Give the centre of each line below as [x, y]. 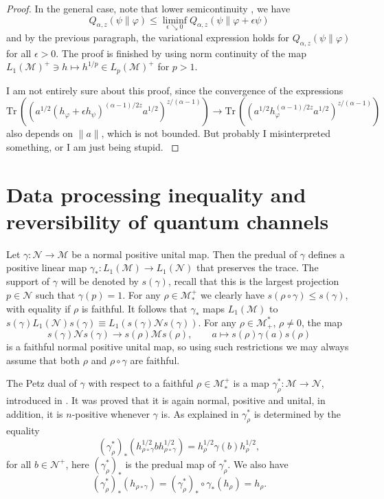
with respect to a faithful [141, 383]
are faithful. [155, 360]
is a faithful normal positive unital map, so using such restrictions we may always [178, 346]
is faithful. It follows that [134, 308]
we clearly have [232, 294]
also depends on [39, 133]
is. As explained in [200, 413]
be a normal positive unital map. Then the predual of [184, 254]
